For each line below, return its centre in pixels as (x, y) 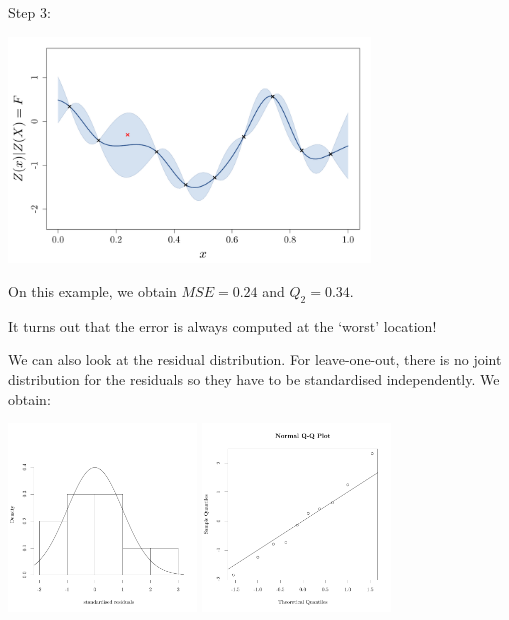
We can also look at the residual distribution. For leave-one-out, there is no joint (255, 359)
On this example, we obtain (92, 290)
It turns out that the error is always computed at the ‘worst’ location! (222, 325)
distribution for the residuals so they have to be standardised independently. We (254, 378)
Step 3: (29, 12)
